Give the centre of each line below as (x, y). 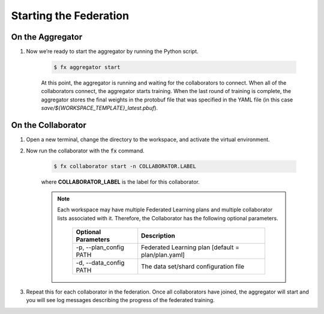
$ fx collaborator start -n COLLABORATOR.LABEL (125, 166)
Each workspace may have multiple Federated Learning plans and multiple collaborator (165, 210)
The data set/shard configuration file (193, 267)
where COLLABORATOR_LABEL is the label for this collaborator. (121, 182)
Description (158, 236)
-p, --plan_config (100, 247)
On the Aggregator (47, 37)
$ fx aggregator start (87, 67)
